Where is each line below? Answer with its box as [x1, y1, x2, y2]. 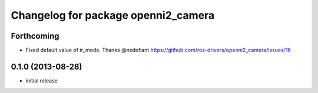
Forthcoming [11, 31, 59, 41]
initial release [25, 77, 58, 84]
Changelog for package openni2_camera [11, 9, 215, 22]
